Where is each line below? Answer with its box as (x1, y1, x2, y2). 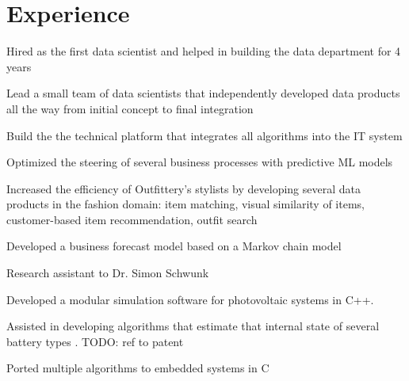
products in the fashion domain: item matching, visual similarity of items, (6, 196, 365, 212)
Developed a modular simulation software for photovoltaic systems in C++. (6, 291, 374, 307)
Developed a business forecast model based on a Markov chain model (6, 238, 342, 254)
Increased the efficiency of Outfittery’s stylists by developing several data (6, 180, 361, 196)
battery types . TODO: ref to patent (6, 333, 184, 349)
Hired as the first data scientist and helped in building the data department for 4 (6, 43, 401, 59)
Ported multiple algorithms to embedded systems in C (6, 360, 269, 376)
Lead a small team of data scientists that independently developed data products (6, 85, 400, 101)
